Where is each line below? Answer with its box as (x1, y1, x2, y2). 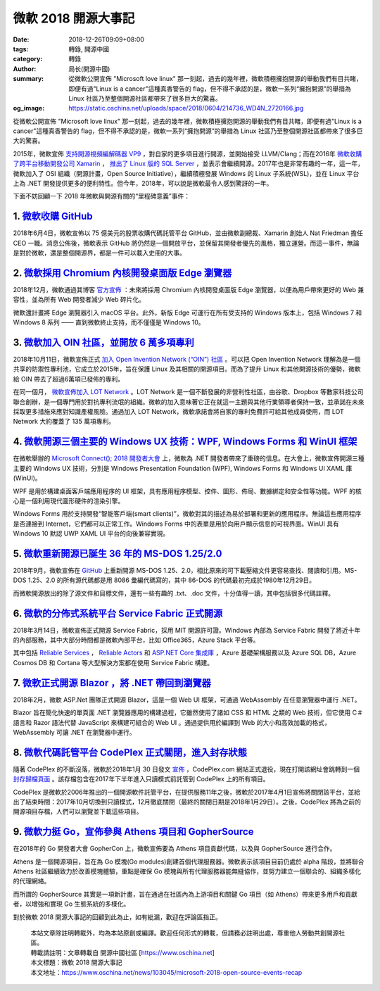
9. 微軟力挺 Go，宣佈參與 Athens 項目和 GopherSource (13, 826, 254, 838)
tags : (13, 44, 29, 53)
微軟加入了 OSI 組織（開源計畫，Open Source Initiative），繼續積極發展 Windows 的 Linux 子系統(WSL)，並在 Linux (13, 169, 346, 177)
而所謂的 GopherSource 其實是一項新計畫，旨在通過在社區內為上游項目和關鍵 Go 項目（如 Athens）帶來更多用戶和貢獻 (13, 890, 358, 898)
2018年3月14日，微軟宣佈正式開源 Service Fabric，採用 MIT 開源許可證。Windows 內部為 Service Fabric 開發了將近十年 (13, 626, 361, 634)
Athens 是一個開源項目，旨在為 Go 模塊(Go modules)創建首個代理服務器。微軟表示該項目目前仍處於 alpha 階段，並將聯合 (13, 857, 365, 866)
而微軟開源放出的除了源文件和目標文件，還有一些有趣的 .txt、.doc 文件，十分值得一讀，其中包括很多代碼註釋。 (13, 588, 334, 598)
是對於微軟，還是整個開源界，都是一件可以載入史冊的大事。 (13, 248, 186, 257)
